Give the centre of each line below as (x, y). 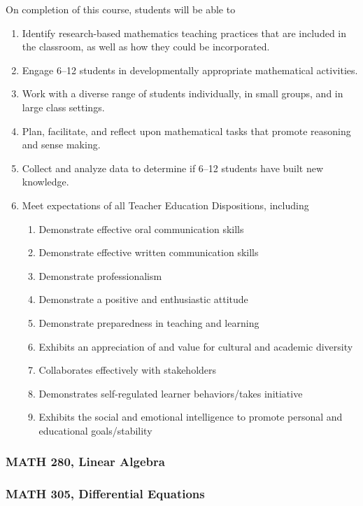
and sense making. (61, 145)
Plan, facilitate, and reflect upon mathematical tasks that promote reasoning (186, 131)
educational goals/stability (95, 430)
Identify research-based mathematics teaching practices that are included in (184, 33)
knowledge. (45, 182)
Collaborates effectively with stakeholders (128, 370)
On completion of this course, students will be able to (121, 9)
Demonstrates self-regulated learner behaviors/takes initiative (171, 393)
